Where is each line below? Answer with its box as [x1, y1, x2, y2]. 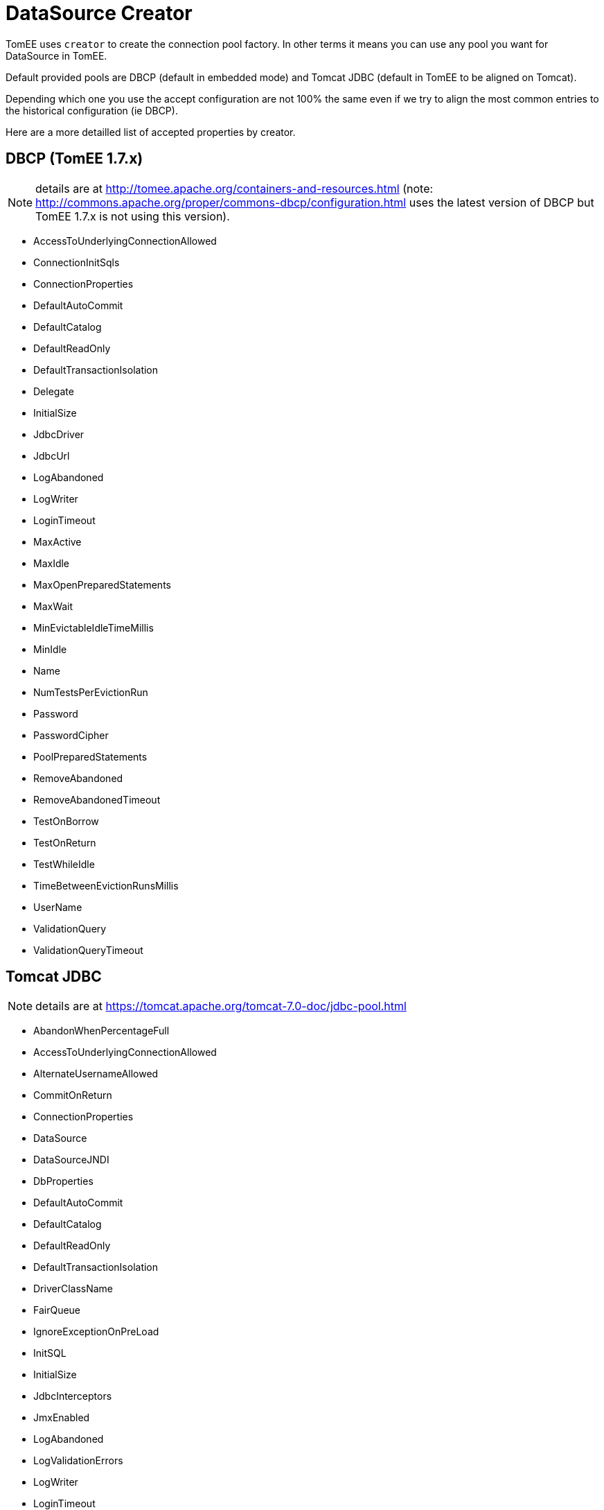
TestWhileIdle [33, 858, 95, 870]
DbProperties [33, 1175, 94, 1188]
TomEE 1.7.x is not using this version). [35, 209, 230, 223]
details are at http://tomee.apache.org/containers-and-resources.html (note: [35, 181, 434, 196]
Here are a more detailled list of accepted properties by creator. [6, 125, 296, 138]
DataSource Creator [6, 1, 193, 25]
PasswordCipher [33, 729, 109, 741]
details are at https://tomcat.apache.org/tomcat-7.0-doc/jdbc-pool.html [35, 999, 407, 1014]
